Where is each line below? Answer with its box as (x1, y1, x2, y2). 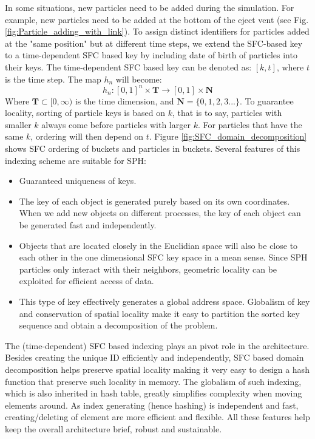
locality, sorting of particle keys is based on (5, 106, 166, 119)
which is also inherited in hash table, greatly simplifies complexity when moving (5, 387, 302, 400)
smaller (5, 118, 32, 131)
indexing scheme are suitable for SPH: (5, 154, 146, 166)
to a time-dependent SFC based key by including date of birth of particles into (5, 49, 297, 61)
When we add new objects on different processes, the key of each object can (19, 206, 301, 219)
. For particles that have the (197, 118, 302, 131)
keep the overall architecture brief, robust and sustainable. (5, 422, 222, 435)
